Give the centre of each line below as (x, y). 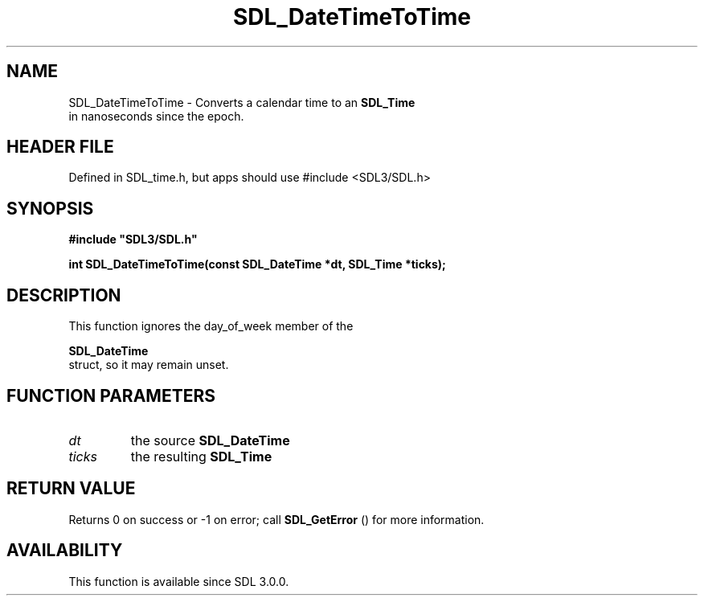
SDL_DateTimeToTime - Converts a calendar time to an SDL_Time (242, 102)
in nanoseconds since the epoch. (156, 116)
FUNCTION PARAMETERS (111, 395)
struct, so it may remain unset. (149, 365)
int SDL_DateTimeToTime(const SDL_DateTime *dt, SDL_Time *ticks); (257, 264)
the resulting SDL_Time (201, 456)
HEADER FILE (60, 147)
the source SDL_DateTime (210, 440)
